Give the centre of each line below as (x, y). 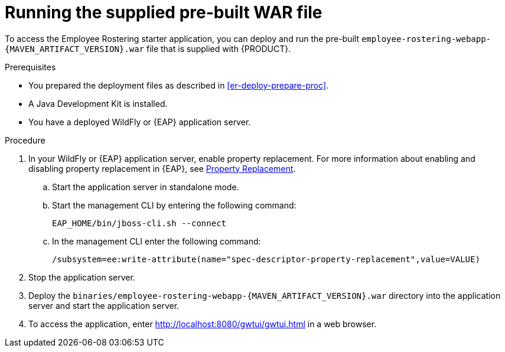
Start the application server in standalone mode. (146, 187)
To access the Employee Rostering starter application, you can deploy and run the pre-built (182, 38)
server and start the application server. (104, 305)
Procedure (25, 140)
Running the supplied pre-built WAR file (164, 12)
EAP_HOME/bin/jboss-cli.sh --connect (139, 223)
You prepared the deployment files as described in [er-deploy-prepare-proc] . (179, 85)
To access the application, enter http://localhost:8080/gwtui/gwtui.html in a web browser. (203, 324)
